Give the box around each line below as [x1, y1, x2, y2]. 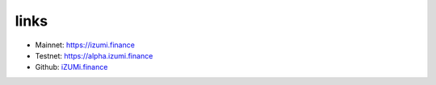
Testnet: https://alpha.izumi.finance [35, 51, 153, 60]
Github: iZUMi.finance [35, 63, 108, 72]
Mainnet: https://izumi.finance [35, 40, 135, 50]
